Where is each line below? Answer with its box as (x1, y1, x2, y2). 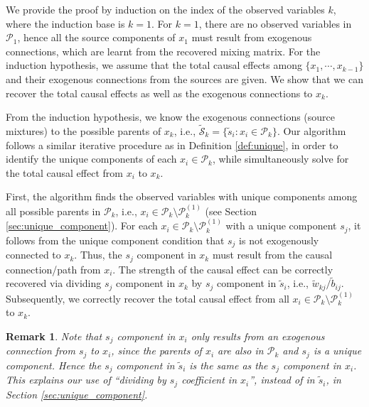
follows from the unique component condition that (6, 232, 225, 247)
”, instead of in (249, 372, 315, 387)
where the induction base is (6, 16, 125, 31)
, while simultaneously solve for (212, 151, 349, 166)
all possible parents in (6, 203, 101, 218)
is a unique (313, 343, 362, 358)
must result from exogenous (191, 30, 312, 45)
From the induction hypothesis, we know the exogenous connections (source (6, 109, 336, 124)
